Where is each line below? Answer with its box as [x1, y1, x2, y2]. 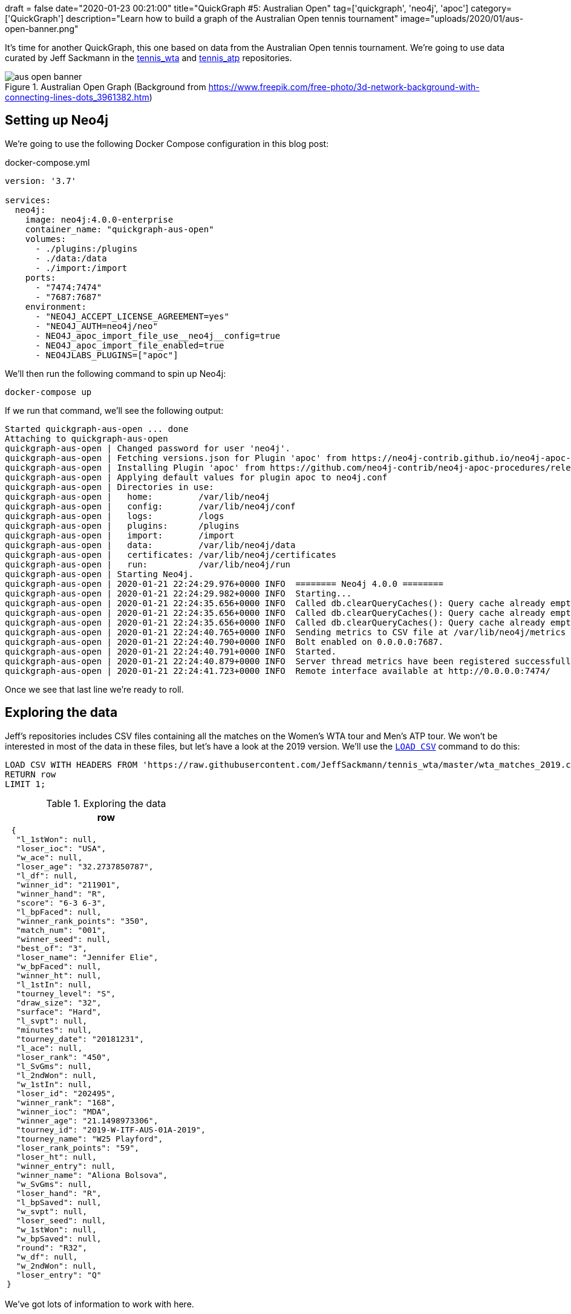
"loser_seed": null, [16, 1215, 106, 1225]
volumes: [25, 234, 67, 244]
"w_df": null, [16, 1252, 78, 1261]
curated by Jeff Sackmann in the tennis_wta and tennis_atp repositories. [5, 53, 292, 63]
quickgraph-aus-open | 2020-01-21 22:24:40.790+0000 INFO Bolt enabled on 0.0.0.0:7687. [5, 636, 443, 647]
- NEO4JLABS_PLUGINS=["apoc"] [35, 350, 178, 360]
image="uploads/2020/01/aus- [400, 13, 524, 24]
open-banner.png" [5, 24, 79, 34]
